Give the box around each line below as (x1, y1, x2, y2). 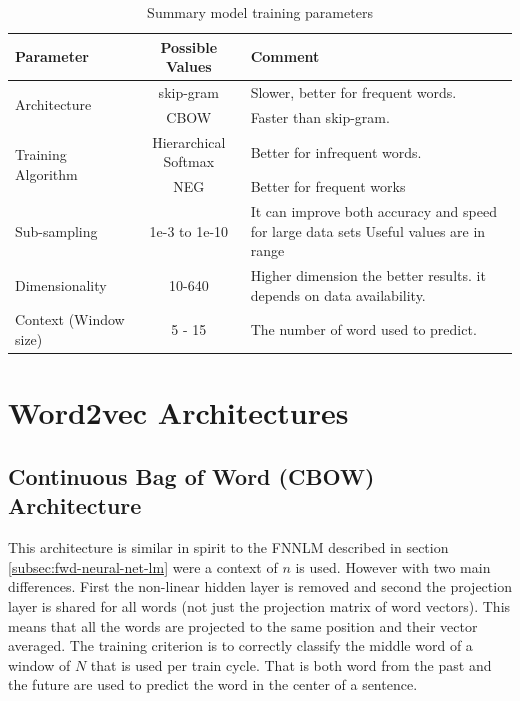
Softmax (163, 151, 215, 172)
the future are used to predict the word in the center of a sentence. (8, 674, 418, 695)
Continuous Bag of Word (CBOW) (8, 460, 375, 491)
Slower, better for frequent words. (250, 82, 457, 103)
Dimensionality (15, 274, 107, 295)
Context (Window (15, 309, 125, 330)
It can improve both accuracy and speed (250, 201, 497, 221)
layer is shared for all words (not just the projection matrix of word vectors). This (8, 595, 511, 616)
